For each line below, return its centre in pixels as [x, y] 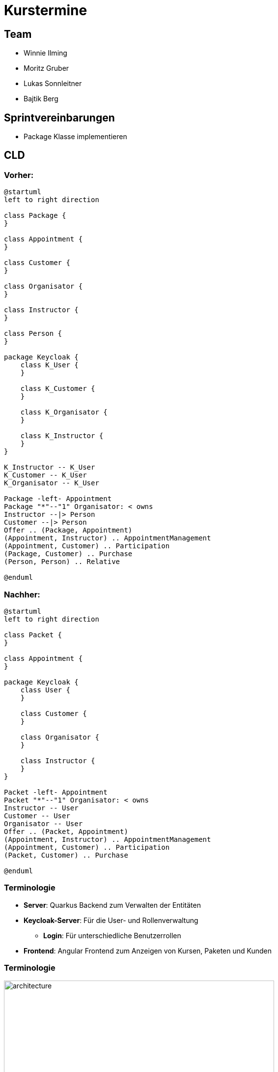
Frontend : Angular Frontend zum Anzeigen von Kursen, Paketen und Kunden [148, 951]
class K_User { [49, 365]
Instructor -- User [41, 808]
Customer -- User [37, 816]
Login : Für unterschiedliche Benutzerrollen [112, 935]
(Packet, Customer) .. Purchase [66, 855]
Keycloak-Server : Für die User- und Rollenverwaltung [111, 920]
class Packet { [33, 635]
